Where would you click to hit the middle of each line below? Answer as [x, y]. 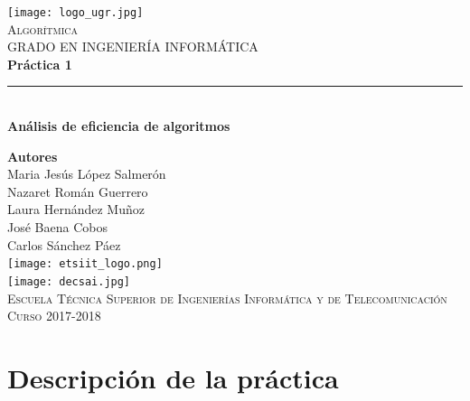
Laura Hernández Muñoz [76, 209]
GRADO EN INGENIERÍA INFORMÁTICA [133, 47]
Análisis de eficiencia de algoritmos [119, 126]
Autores [33, 156]
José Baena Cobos [57, 227]
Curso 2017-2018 [54, 316]
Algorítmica [43, 28]
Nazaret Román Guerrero [78, 191]
